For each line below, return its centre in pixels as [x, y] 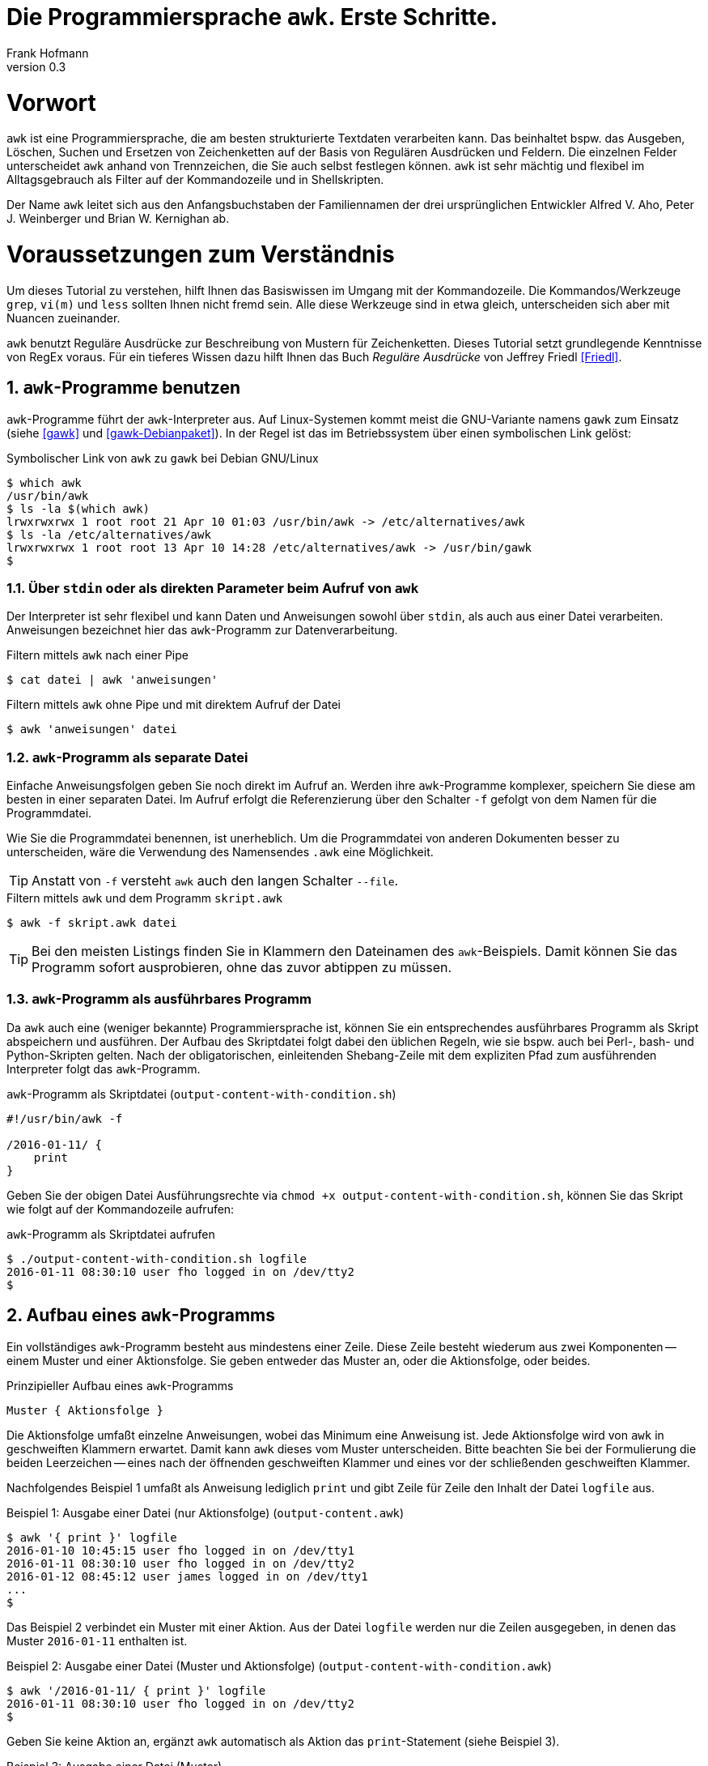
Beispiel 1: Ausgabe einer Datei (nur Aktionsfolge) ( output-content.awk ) [206, 1512]
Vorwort [51, 102]
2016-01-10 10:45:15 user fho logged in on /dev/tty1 [180, 1550]
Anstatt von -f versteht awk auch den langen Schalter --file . [215, 881]
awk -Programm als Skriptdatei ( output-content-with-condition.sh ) [201, 1094]
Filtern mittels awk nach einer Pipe [98, 655]
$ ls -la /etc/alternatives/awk [109, 534]
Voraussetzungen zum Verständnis [201, 254]
